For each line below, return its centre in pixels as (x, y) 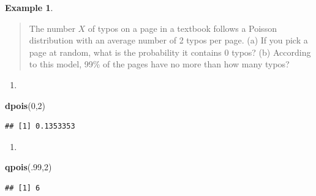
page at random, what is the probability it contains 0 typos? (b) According (170, 52)
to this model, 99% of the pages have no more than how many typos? (159, 64)
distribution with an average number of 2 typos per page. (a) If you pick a (168, 40)
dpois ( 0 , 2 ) (25, 105)
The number (52, 28)
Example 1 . (29, 7)
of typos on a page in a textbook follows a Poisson (182, 28)
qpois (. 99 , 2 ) (28, 167)
